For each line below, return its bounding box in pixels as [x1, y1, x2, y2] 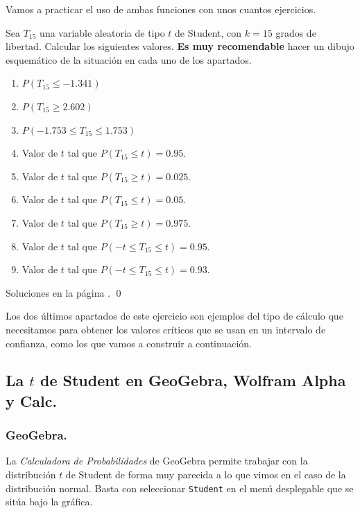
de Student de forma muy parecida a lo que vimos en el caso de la [65, 467, 346, 482]
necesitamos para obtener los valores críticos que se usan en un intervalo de [6, 322, 326, 336]
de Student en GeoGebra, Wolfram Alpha [40, 369, 346, 391]
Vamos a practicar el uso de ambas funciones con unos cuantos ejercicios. [6, 2, 316, 16]
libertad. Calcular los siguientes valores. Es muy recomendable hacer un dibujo [6, 39, 354, 53]
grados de [275, 25, 316, 40]
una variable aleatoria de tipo [40, 25, 165, 40]
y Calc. [6, 390, 58, 411]
